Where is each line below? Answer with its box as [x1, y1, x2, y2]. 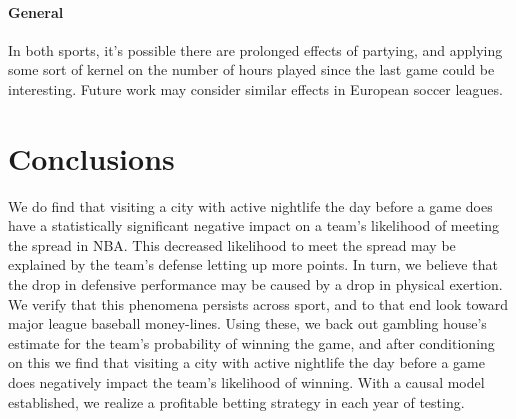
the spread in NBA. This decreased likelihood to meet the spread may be [8, 234, 456, 255]
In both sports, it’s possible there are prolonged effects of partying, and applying [8, 39, 503, 60]
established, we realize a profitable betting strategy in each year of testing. [8, 391, 465, 412]
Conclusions [8, 137, 175, 178]
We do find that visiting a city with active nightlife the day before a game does [8, 195, 493, 216]
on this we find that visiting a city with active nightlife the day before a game [8, 352, 485, 373]
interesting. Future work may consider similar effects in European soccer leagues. [8, 78, 503, 99]
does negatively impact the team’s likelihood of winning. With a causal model [8, 372, 485, 393]
